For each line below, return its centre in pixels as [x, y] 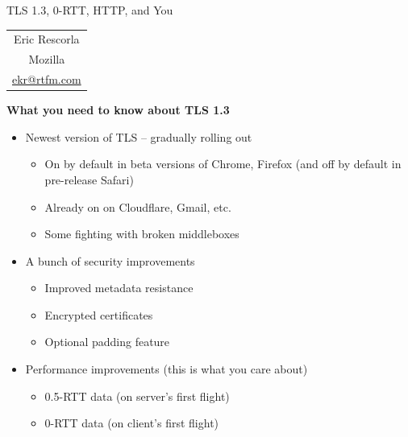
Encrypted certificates [99, 314]
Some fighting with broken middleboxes [142, 234]
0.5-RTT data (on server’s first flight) [137, 396]
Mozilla [47, 59]
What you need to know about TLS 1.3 [118, 110]
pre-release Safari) [89, 179]
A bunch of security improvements [110, 260]
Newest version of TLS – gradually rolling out [139, 136]
